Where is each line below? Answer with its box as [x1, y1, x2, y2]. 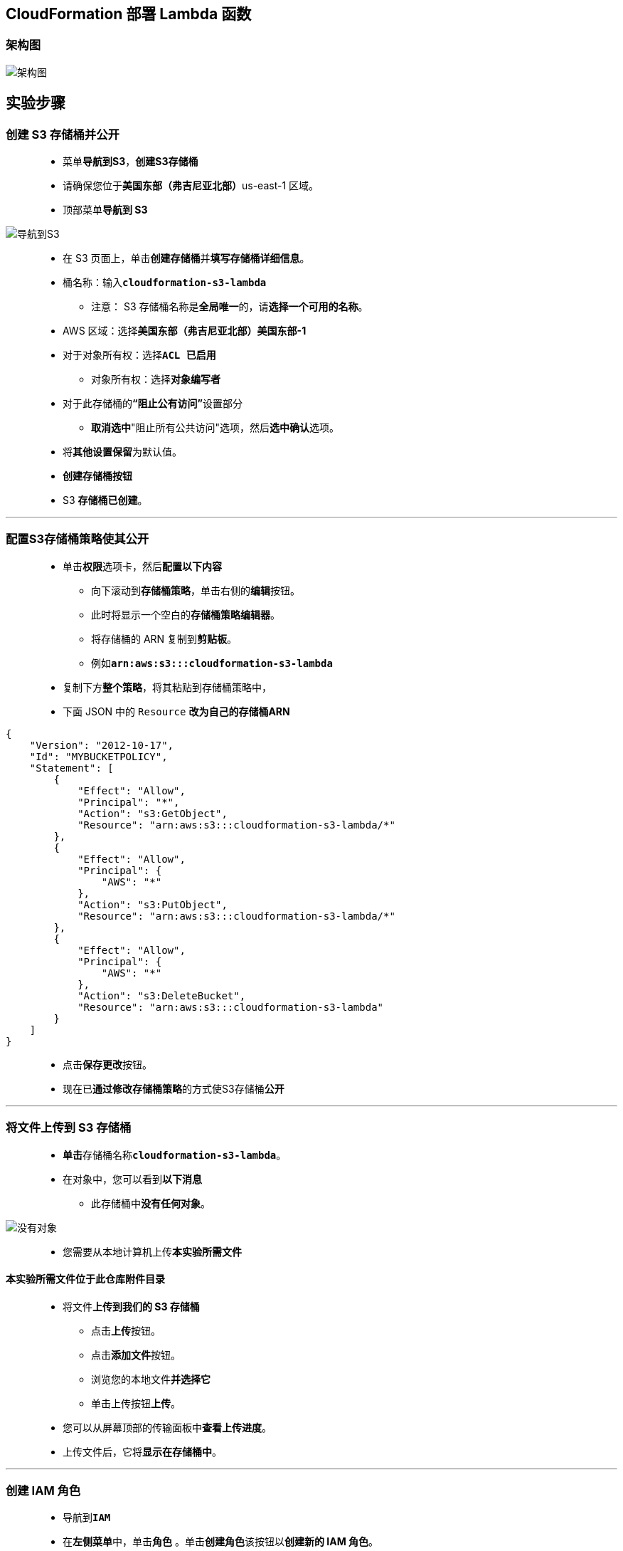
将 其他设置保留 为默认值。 [63, 446, 182, 458]
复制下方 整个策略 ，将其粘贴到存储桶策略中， [63, 680, 272, 693]
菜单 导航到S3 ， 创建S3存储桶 [63, 155, 198, 168]
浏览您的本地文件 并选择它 [91, 1372, 211, 1385]
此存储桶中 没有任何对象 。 [91, 1197, 211, 1209]
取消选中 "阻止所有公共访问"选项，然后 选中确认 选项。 [91, 421, 340, 434]
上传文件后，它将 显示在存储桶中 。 [63, 1445, 222, 1458]
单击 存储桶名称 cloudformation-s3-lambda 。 [63, 1148, 287, 1161]
